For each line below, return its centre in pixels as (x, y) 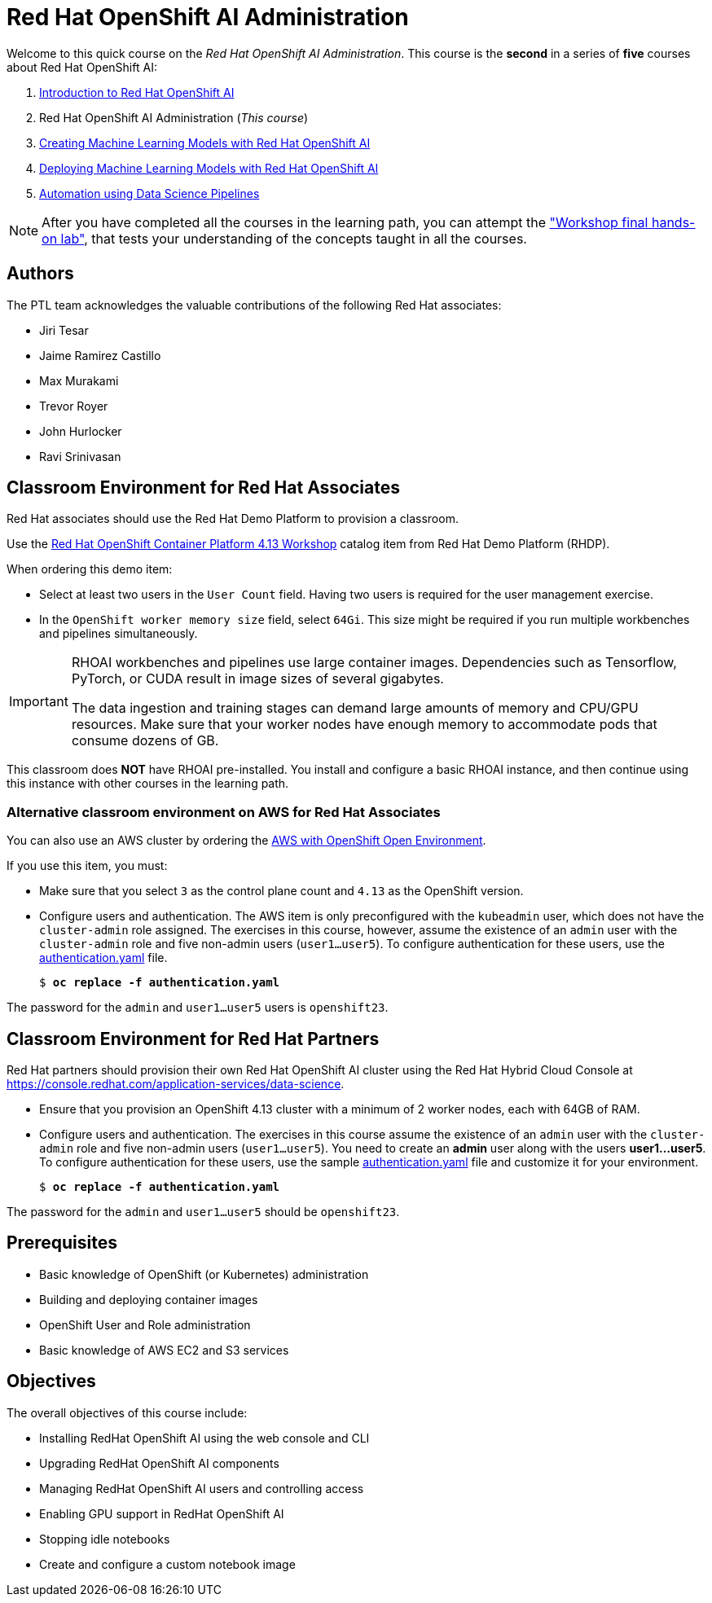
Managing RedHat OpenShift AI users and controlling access (202, 1488)
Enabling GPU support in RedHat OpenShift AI (162, 1513)
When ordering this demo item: (90, 569)
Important (39, 702)
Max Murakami (79, 380)
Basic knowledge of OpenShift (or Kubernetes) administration (204, 1274)
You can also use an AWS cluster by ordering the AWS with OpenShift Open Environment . (246, 841)
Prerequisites (62, 1243)
